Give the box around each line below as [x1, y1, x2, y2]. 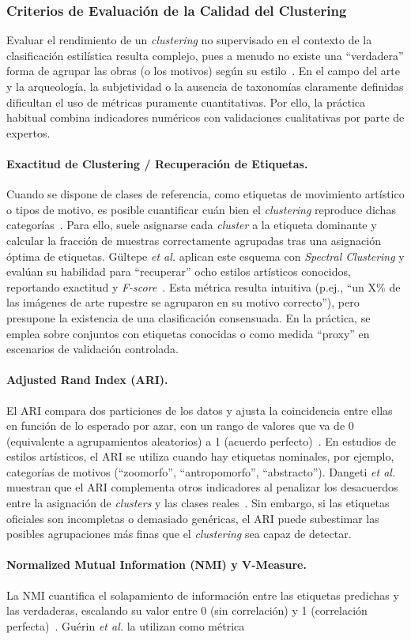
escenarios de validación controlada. [6, 341, 179, 357]
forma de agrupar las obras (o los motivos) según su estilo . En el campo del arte [6, 62, 400, 79]
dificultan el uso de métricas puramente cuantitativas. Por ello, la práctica [6, 93, 366, 110]
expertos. [6, 124, 51, 141]
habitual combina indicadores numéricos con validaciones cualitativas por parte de [6, 109, 405, 126]
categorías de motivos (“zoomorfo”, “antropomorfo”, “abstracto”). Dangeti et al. [6, 463, 396, 480]
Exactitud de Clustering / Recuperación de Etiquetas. [6, 155, 308, 171]
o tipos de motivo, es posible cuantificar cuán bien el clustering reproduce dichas [6, 201, 396, 217]
